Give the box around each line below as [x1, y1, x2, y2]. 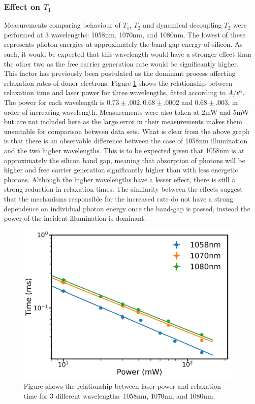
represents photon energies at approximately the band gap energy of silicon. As [4, 39, 243, 49]
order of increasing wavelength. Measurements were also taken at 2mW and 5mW [4, 106, 249, 117]
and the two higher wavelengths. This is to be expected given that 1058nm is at [4, 145, 245, 155]
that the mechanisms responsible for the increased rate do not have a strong [4, 193, 233, 203]
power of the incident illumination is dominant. [4, 213, 146, 223]
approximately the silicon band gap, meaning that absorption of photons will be [4, 155, 245, 165]
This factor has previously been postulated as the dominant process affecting [4, 68, 236, 78]
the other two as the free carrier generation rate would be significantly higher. [4, 58, 239, 68]
